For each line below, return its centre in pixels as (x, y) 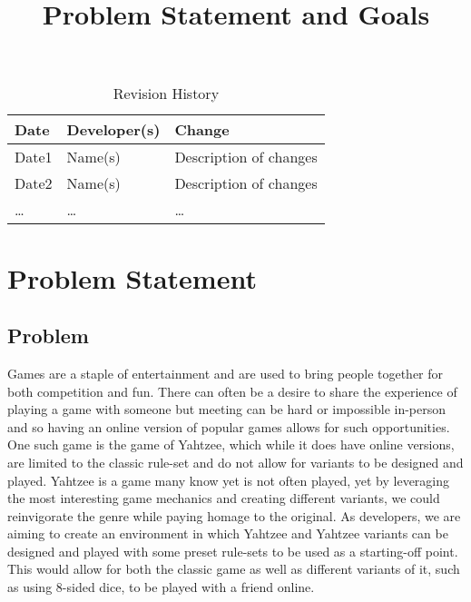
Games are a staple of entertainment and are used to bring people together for (226, 373)
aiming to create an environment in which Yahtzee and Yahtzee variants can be (228, 533)
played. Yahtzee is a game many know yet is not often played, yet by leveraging (229, 480)
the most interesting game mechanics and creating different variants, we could (224, 498)
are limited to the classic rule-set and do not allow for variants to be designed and (235, 462)
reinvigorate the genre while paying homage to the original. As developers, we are (234, 515)
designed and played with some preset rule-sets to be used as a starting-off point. (233, 551)
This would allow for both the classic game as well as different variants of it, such (234, 569)
